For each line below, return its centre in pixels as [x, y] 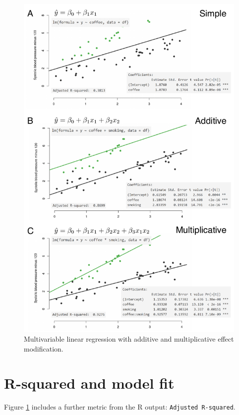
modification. [44, 349]
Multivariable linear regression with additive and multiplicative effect [129, 339]
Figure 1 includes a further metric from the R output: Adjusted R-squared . [120, 406]
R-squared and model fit [89, 383]
